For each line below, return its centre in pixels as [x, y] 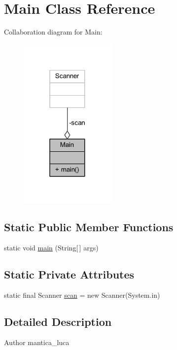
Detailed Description [58, 321]
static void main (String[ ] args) [51, 248]
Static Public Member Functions [89, 227]
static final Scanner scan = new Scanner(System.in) [82, 295]
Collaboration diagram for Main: [53, 32]
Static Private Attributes [69, 274]
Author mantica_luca [37, 342]
